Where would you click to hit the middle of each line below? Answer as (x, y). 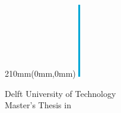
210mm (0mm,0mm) (40, 73)
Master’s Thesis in (38, 105)
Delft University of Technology (60, 93)
